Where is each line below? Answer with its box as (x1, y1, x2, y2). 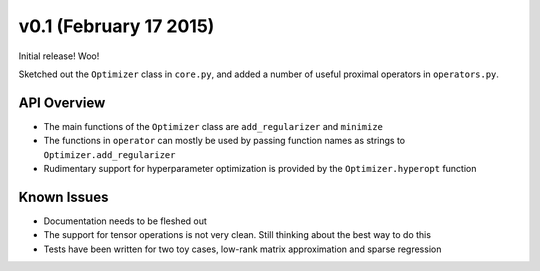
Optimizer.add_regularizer (43, 149, 176, 160)
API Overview (18, 94, 106, 111)
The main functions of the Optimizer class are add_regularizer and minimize (43, 120, 384, 132)
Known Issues (18, 188, 109, 205)
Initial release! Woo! (18, 50, 100, 62)
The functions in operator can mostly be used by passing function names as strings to (43, 135, 406, 147)
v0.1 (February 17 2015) (18, 15, 215, 37)
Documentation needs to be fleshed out (43, 215, 207, 227)
